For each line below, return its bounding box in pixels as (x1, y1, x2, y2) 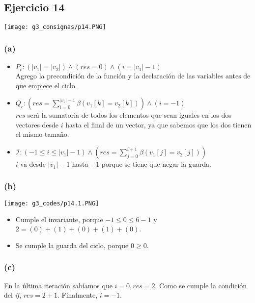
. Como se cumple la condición (155, 280, 247, 290)
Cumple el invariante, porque (15, 214, 103, 224)
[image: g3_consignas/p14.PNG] (4, 24, 106, 31)
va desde (20, 159, 46, 169)
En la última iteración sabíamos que (4, 280, 113, 290)
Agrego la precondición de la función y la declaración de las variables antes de (15, 71, 251, 81)
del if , (4, 290, 22, 300)
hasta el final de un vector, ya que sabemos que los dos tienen (65, 119, 252, 129)
